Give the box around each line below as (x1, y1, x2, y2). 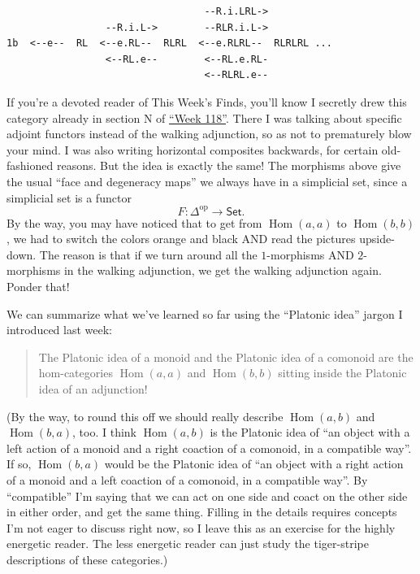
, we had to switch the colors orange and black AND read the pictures (6, 230, 356, 247)
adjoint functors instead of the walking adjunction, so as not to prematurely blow (6, 125, 412, 142)
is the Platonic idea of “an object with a (210, 424, 410, 441)
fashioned (6, 157, 54, 174)
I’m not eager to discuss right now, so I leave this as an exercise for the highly (6, 519, 396, 536)
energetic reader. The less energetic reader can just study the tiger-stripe (6, 535, 369, 552)
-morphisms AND (266, 246, 354, 263)
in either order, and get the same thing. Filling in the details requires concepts (6, 503, 397, 520)
